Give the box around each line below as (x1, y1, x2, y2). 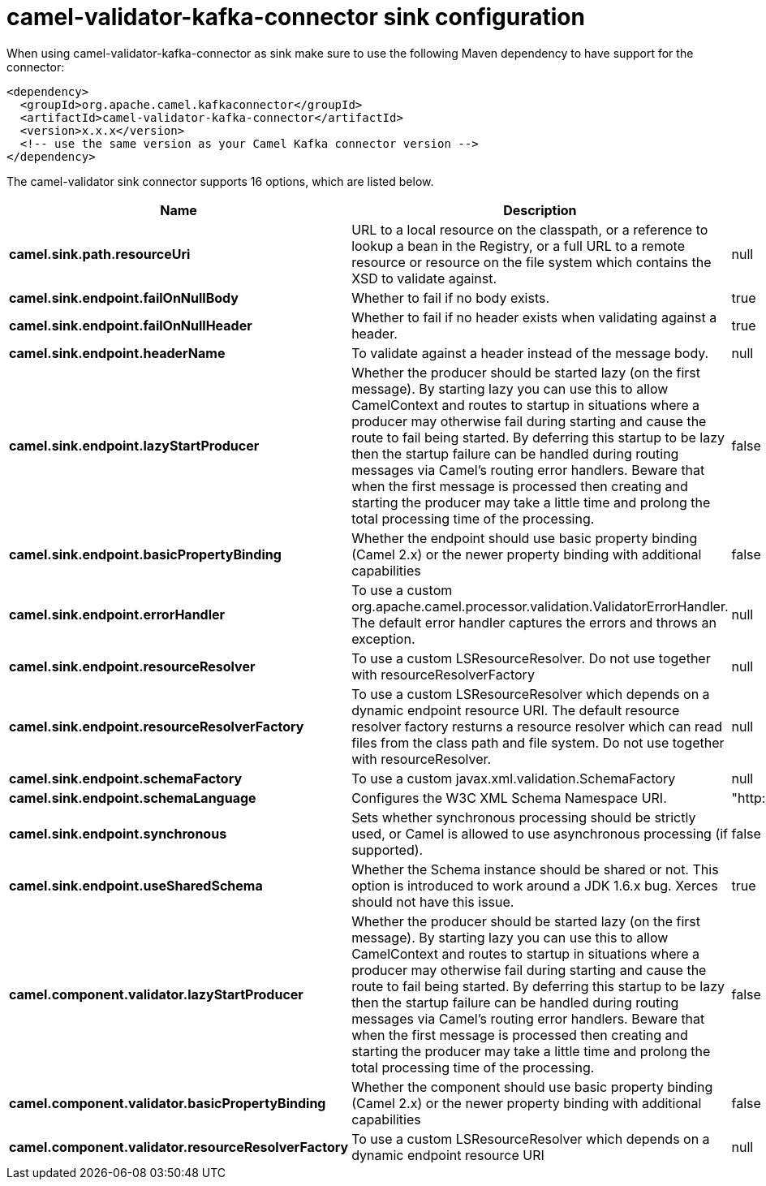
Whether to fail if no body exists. (351, 289, 550, 306)
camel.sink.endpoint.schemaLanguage (9, 789, 256, 806)
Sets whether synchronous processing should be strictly (351, 809, 696, 826)
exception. (351, 630, 415, 647)
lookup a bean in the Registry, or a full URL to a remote (351, 237, 685, 254)
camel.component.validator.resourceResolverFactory (9, 1138, 349, 1155)
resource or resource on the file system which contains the (351, 253, 712, 270)
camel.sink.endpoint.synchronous (9, 825, 227, 842)
